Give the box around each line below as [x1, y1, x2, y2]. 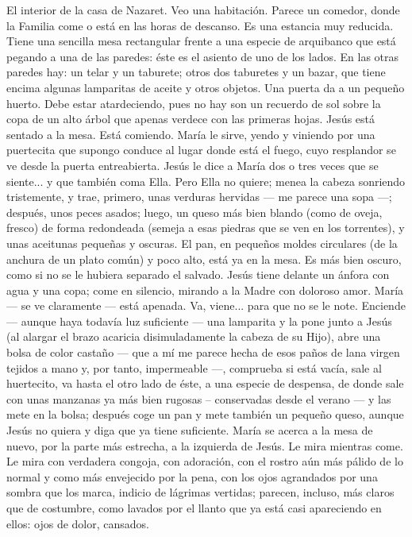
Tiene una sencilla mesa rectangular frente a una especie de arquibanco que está [6, 33, 396, 49]
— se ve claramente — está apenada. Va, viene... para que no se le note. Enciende [6, 297, 406, 314]
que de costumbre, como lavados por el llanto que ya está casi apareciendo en [6, 500, 382, 516]
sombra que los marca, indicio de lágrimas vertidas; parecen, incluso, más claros [6, 484, 395, 500]
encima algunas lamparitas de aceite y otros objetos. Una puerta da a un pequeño [6, 79, 405, 95]
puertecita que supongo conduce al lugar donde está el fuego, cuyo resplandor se [6, 141, 396, 158]
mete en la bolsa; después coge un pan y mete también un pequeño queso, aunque [6, 406, 404, 423]
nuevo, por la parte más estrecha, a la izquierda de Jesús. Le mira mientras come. [6, 437, 403, 454]
